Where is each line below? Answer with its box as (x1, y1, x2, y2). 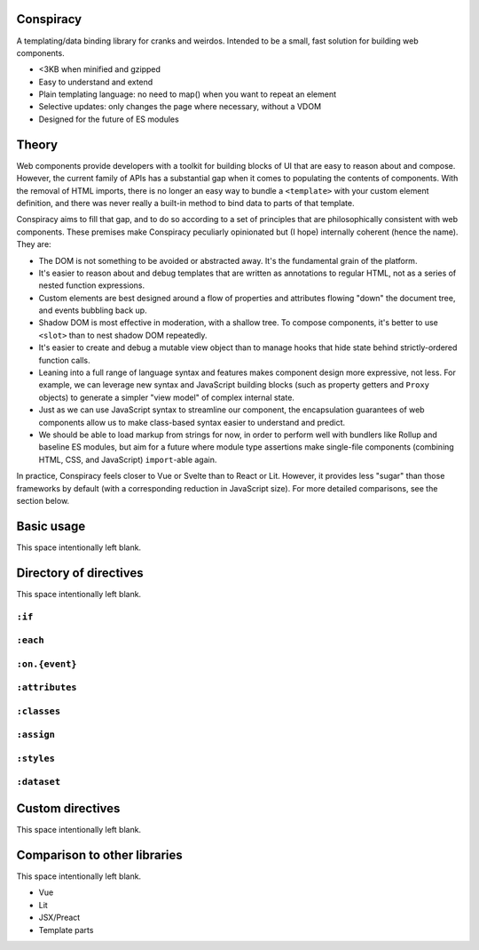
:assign (16, 729, 55, 741)
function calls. (38, 355, 90, 365)
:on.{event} (16, 658, 77, 670)
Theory (16, 137, 59, 152)
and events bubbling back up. (38, 305, 147, 315)
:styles (16, 752, 55, 764)
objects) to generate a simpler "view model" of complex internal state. (38, 392, 294, 403)
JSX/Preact (38, 912, 81, 923)
